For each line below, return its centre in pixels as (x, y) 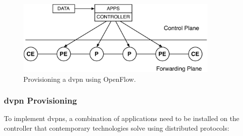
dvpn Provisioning (40, 100)
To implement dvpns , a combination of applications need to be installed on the (122, 118)
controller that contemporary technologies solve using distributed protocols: (117, 128)
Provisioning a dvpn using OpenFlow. (80, 79)
